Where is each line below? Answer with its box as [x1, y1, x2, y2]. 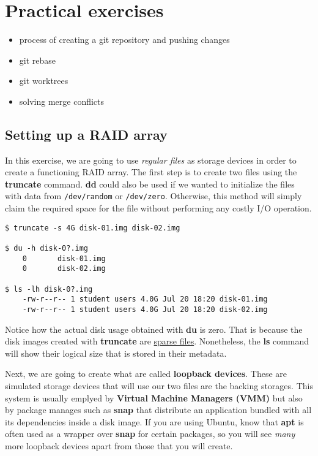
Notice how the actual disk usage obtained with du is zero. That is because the [5, 322, 303, 335]
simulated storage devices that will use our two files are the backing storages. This [5, 379, 313, 392]
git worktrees [19, 74, 68, 87]
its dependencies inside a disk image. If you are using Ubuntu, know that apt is [5, 415, 304, 428]
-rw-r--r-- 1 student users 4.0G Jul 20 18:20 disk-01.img [22, 295, 268, 304]
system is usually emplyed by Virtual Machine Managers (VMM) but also [5, 391, 303, 404]
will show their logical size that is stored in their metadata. [5, 346, 227, 359]
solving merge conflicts [19, 94, 105, 107]
